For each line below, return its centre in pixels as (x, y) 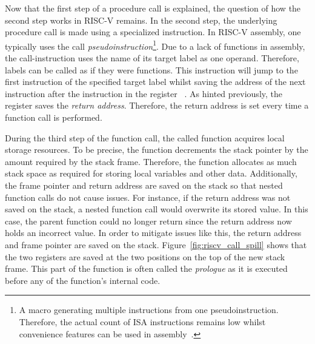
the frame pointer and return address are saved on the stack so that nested (144, 185)
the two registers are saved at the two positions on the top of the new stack (145, 256)
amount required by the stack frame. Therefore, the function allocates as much (151, 161)
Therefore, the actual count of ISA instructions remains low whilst (142, 321)
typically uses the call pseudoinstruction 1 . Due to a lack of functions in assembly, (155, 45)
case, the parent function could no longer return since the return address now (148, 221)
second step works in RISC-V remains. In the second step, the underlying (141, 20)
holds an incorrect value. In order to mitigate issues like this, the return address (153, 233)
